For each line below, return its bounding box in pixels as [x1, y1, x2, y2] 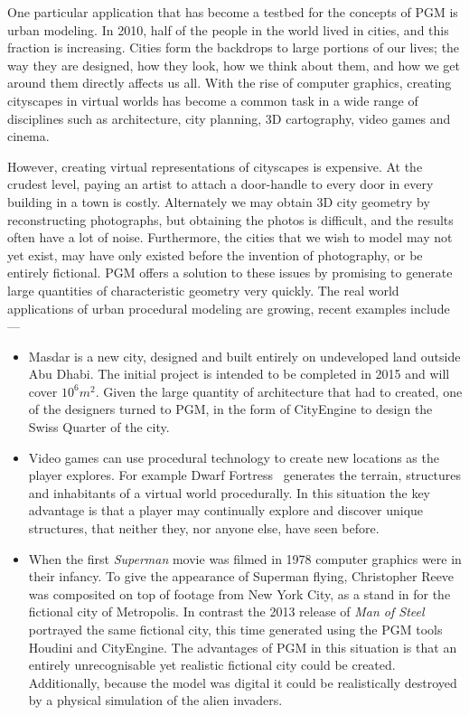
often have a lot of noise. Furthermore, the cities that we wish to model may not [7, 228, 453, 247]
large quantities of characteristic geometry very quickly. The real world [7, 280, 399, 299]
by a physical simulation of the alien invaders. [28, 691, 283, 710]
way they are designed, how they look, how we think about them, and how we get [7, 55, 460, 74]
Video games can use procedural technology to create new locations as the [28, 447, 439, 466]
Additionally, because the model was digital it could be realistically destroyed [28, 673, 457, 691]
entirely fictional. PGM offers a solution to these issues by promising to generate [7, 263, 453, 282]
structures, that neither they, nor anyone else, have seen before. [28, 519, 380, 538]
